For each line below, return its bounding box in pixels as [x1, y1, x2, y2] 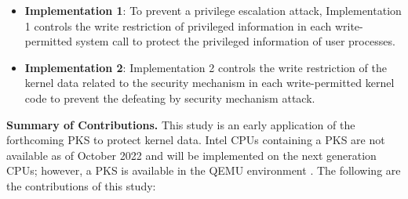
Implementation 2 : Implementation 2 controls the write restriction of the [24, 59, 387, 75]
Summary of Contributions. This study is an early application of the [6, 116, 355, 132]
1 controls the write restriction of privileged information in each [24, 17, 332, 34]
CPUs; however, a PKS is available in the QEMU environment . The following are [6, 162, 401, 179]
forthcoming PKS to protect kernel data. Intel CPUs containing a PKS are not [6, 132, 385, 148]
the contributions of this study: [6, 177, 156, 194]
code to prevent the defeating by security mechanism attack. [24, 89, 315, 106]
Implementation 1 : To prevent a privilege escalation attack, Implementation [24, 2, 402, 18]
